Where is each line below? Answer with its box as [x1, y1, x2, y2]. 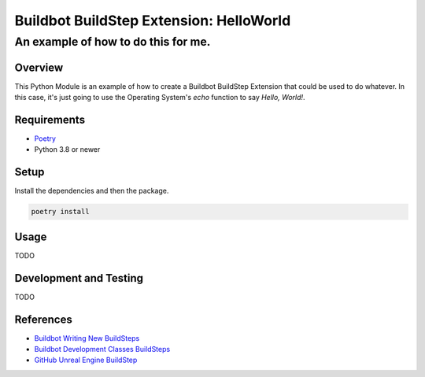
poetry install [31, 207, 90, 216]
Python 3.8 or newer [34, 145, 101, 154]
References [14, 312, 72, 326]
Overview [14, 61, 64, 74]
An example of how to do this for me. [14, 35, 211, 49]
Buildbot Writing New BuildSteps [34, 333, 140, 342]
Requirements [14, 113, 86, 126]
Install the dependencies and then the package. [14, 186, 169, 196]
